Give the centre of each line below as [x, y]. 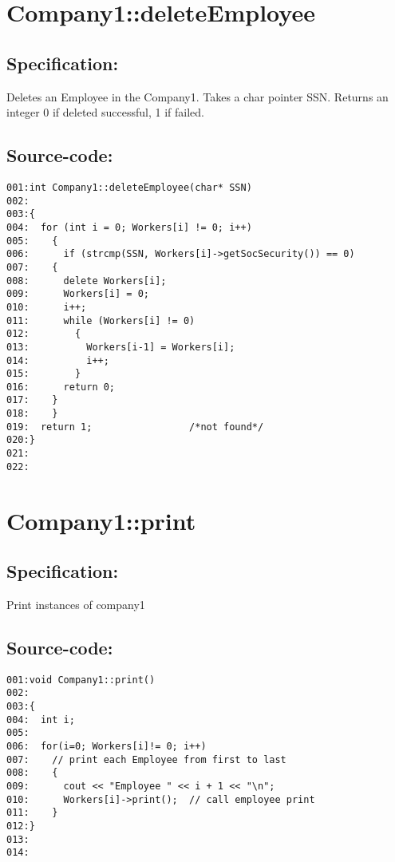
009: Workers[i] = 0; [78, 294]
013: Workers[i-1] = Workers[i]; [121, 347]
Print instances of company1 [76, 604]
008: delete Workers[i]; [87, 281]
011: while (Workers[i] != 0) [101, 320]
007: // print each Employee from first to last [146, 759]
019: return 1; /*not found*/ [135, 427]
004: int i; [41, 720]
